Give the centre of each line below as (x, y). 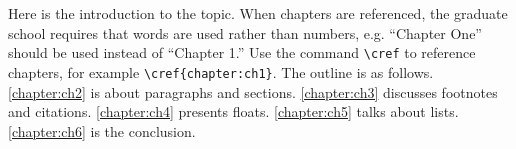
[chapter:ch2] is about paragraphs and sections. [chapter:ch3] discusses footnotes (253, 91)
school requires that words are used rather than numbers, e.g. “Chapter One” (245, 32)
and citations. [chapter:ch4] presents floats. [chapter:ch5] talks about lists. (233, 111)
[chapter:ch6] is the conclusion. (102, 130)
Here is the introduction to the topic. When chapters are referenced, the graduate (258, 13)
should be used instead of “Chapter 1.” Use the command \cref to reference (242, 52)
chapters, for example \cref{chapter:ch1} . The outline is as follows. (221, 71)
